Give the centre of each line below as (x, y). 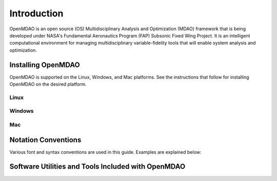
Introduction (36, 13)
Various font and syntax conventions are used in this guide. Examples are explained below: (105, 152)
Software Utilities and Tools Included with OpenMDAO (97, 167)
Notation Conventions (45, 140)
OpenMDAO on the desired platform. (48, 84)
